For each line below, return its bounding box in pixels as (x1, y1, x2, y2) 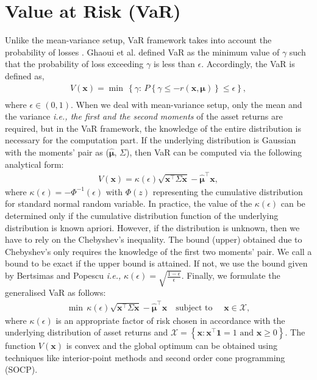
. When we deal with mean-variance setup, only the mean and (70, 98, 302, 110)
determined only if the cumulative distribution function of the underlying (5, 209, 279, 222)
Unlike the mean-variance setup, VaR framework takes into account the (5, 34, 272, 46)
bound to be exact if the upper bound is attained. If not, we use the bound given (5, 257, 308, 270)
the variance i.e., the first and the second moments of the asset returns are (5, 110, 283, 123)
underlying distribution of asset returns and (5, 326, 168, 339)
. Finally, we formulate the (181, 269, 280, 282)
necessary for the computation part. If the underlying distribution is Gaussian (5, 134, 296, 146)
